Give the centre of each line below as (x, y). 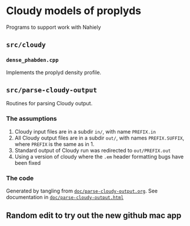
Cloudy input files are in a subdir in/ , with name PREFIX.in (85, 131)
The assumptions (31, 119)
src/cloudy (26, 45)
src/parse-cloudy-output (52, 90)
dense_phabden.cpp (32, 60)
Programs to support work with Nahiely (54, 27)
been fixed (28, 162)
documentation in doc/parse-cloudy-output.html (65, 197)
